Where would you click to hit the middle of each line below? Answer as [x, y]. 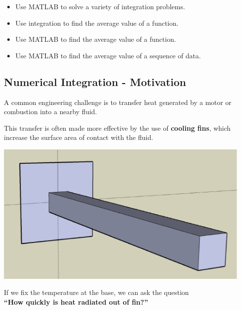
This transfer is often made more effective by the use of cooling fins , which [117, 128]
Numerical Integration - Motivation [95, 81]
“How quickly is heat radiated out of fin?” [76, 301]
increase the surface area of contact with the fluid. [79, 137]
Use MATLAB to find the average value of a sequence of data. [108, 55]
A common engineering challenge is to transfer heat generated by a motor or [118, 102]
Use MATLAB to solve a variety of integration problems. [100, 6]
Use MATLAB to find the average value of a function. [96, 39]
